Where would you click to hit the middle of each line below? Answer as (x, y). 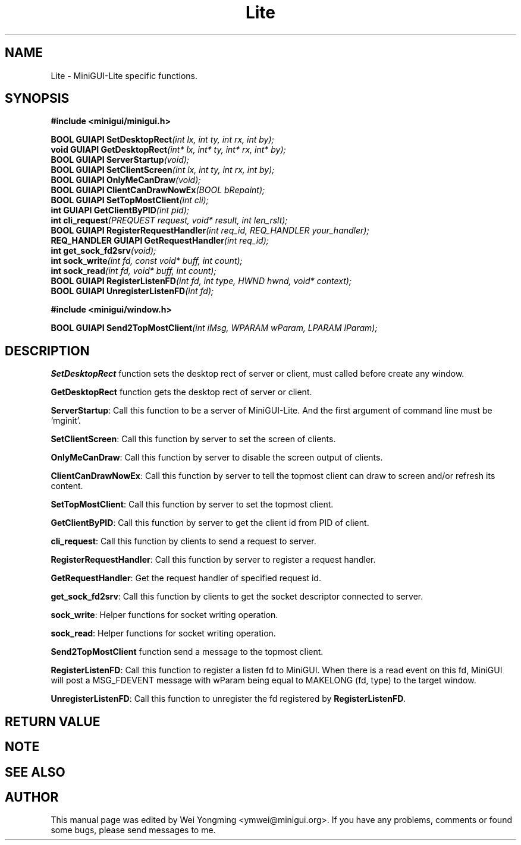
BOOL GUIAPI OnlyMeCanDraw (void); (126, 180)
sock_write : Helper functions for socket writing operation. (164, 615)
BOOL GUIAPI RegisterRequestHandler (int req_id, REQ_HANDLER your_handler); (210, 231)
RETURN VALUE (53, 721)
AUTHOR (32, 797)
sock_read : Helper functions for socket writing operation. (163, 633)
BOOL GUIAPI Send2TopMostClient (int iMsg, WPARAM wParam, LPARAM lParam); (214, 328)
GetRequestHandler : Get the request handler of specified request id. (186, 578)
